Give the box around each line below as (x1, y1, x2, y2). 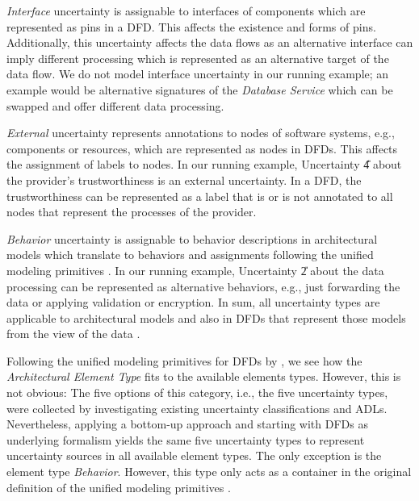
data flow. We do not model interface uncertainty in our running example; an (6, 65, 389, 82)
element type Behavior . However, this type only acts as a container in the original (6, 463, 412, 480)
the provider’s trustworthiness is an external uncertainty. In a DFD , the (6, 171, 362, 188)
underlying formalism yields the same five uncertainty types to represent (6, 431, 365, 448)
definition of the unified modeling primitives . (6, 478, 231, 495)
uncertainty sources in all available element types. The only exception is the (6, 447, 382, 464)
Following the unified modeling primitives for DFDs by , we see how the (6, 352, 362, 369)
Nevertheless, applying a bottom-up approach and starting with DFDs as (6, 415, 368, 432)
